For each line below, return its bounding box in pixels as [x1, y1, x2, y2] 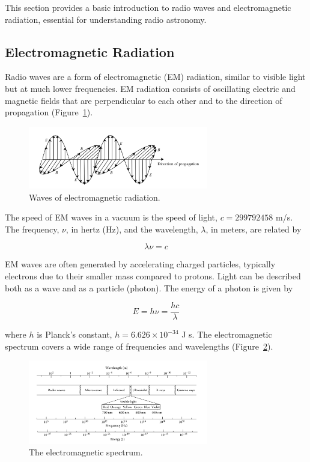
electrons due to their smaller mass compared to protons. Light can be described [5, 269, 301, 282]
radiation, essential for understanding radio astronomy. [5, 13, 207, 25]
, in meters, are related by [205, 222, 302, 235]
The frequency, [5, 222, 59, 235]
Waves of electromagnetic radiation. [29, 190, 160, 203]
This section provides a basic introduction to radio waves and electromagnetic [5, 1, 291, 13]
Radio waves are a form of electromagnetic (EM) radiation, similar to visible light [5, 70, 306, 83]
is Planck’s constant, [37, 328, 112, 341]
